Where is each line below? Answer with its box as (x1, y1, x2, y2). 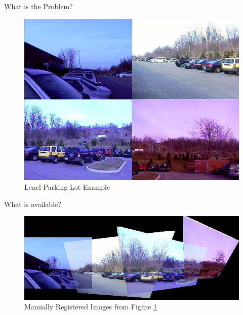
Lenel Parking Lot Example (24, 182, 110, 192)
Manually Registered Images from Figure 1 (24, 301, 157, 312)
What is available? (4, 198, 61, 209)
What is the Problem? (4, 1, 73, 11)
